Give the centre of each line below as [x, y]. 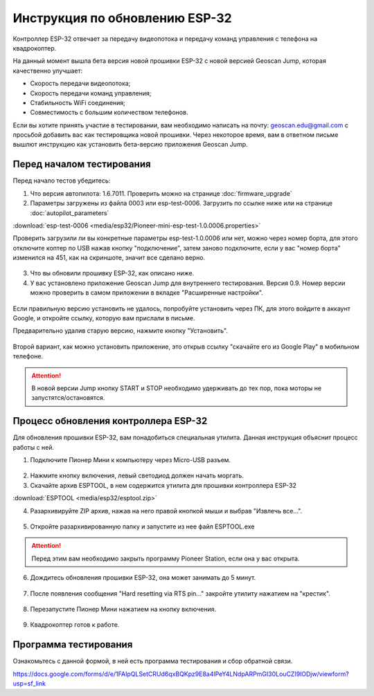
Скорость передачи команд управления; [91, 93]
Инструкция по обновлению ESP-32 [122, 18]
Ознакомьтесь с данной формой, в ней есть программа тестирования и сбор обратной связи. [153, 661]
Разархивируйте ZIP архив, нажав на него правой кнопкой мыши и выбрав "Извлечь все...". [166, 511]
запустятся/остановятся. [68, 398]
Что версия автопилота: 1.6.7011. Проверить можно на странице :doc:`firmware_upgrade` [161, 193]
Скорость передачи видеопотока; [80, 84]
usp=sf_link [29, 684]
